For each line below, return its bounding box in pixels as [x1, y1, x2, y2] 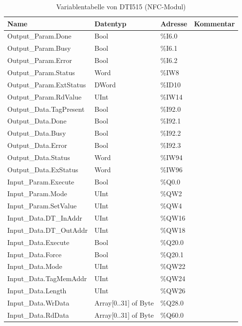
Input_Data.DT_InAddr [7, 213, 82, 223]
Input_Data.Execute [7, 237, 70, 247]
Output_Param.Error [7, 55, 72, 65]
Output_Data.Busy [7, 128, 66, 138]
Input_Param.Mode [7, 188, 67, 199]
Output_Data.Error [7, 140, 67, 150]
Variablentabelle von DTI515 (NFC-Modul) [56, 1, 186, 11]
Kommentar [194, 18, 235, 28]
